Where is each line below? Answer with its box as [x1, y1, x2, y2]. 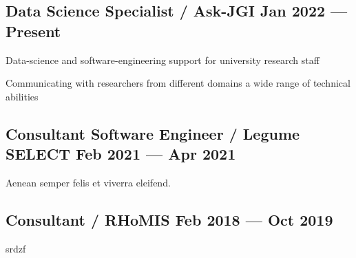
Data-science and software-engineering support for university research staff [6, 52, 320, 67]
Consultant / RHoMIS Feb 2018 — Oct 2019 [6, 208, 333, 230]
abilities [6, 89, 39, 103]
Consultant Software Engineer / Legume [6, 122, 300, 144]
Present [6, 20, 61, 41]
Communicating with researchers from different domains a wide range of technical [6, 76, 350, 90]
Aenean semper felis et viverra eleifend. [6, 175, 171, 189]
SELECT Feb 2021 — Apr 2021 [6, 143, 236, 164]
